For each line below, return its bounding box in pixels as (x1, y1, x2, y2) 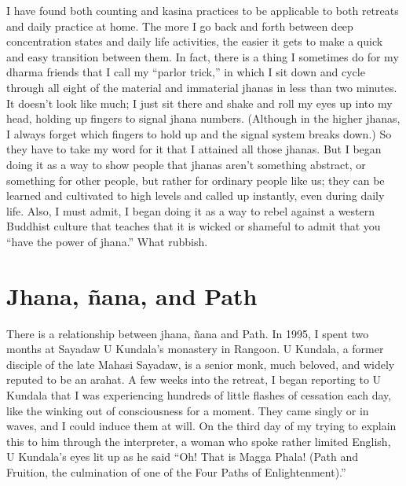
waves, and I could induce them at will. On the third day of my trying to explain (6, 418, 397, 434)
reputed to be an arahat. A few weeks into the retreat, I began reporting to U (6, 371, 382, 388)
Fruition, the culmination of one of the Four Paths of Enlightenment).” (6, 463, 346, 480)
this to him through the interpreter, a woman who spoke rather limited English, (6, 433, 391, 449)
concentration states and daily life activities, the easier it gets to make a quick (6, 33, 383, 50)
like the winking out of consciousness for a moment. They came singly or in (6, 402, 369, 418)
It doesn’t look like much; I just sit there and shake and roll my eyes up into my (6, 94, 393, 111)
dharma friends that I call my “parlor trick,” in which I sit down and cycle (6, 64, 365, 80)
